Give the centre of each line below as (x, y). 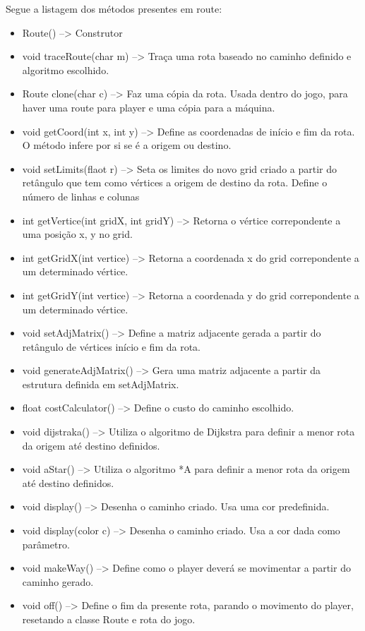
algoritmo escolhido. (66, 70)
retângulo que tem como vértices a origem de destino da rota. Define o (175, 182)
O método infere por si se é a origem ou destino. (127, 145)
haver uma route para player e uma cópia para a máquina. (149, 107)
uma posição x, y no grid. (77, 234)
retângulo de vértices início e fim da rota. (111, 346)
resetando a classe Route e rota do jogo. (109, 619)
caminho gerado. (58, 581)
